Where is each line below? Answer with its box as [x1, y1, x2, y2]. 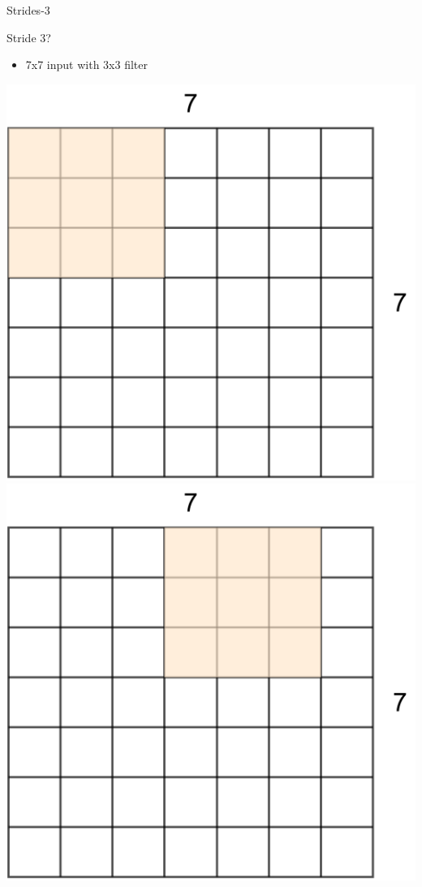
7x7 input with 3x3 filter [25, 56, 148, 73]
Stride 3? [6, 28, 51, 45]
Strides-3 [6, 2, 50, 18]
